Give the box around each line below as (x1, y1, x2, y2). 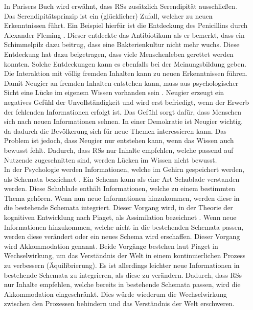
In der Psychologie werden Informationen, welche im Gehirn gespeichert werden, (4, 164, 245, 174)
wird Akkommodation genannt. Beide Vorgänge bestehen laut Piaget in (4, 240, 218, 251)
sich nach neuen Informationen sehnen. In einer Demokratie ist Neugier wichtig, (4, 116, 243, 126)
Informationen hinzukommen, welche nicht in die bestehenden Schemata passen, (4, 221, 244, 232)
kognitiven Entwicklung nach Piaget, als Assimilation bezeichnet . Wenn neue (4, 212, 237, 222)
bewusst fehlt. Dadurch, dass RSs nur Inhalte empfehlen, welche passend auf (4, 144, 233, 155)
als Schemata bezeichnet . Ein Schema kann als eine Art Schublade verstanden (4, 173, 240, 184)
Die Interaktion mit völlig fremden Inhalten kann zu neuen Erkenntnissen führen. (4, 68, 248, 78)
